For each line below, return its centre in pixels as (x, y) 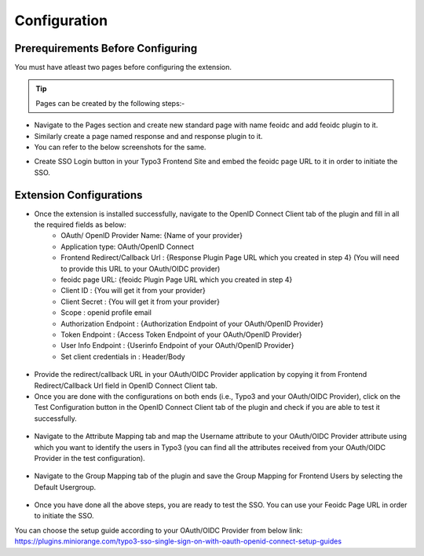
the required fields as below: (80, 225)
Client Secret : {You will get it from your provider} (140, 302)
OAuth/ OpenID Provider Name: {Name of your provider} (152, 236)
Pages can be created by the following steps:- (110, 103)
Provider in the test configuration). (90, 458)
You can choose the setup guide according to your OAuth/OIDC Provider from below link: (159, 530)
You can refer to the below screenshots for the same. (120, 147)
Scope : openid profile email (106, 313)
